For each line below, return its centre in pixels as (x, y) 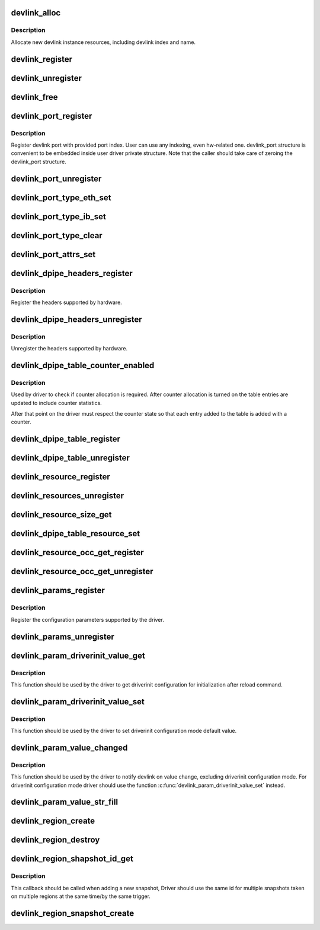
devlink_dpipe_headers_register (72, 273)
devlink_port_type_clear (57, 235)
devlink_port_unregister (56, 178)
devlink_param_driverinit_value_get (78, 655)
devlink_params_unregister (63, 636)
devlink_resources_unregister (68, 496)
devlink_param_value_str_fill (65, 802)
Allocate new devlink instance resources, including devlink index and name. (103, 42)
